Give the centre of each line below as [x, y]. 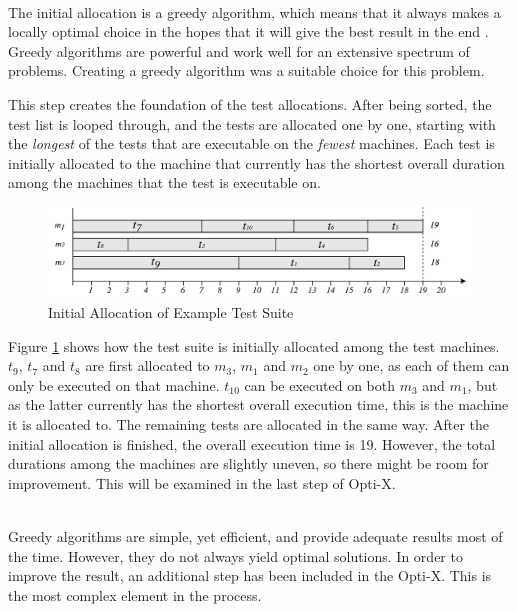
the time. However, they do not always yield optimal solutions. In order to [235, 555]
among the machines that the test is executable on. [164, 182]
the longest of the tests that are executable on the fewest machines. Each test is [251, 143]
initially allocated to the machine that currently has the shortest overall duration [256, 162]
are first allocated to [147, 365]
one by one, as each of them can [411, 365]
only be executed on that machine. [114, 384]
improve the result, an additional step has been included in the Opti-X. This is [250, 575]
